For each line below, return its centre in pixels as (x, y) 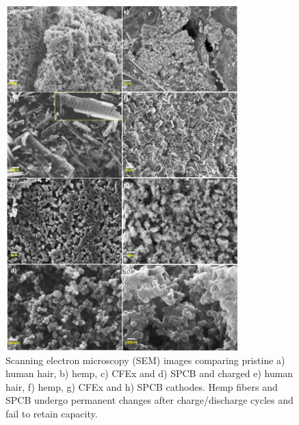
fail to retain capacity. (52, 414)
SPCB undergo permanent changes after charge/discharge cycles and (149, 400)
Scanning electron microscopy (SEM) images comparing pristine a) (145, 360)
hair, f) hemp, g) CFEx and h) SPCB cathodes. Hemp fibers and (142, 386)
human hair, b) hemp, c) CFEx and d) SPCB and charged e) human (149, 373)
